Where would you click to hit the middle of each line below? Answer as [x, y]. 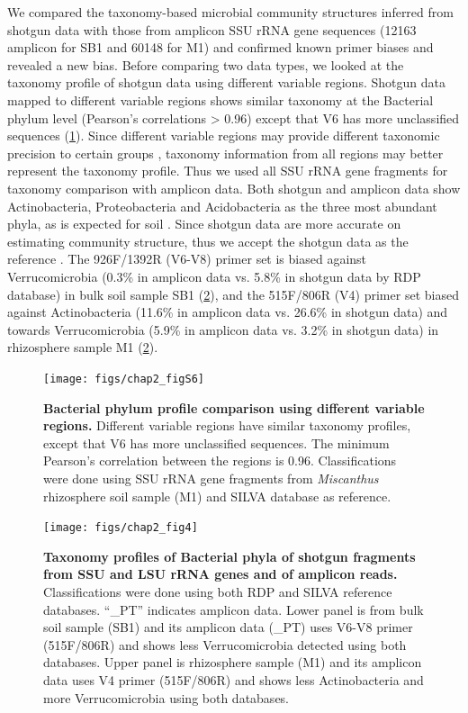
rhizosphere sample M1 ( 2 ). [83, 347]
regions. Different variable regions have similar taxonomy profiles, [227, 425]
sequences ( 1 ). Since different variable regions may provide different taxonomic [224, 135]
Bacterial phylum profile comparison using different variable [234, 407]
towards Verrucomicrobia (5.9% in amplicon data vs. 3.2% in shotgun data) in [223, 329]
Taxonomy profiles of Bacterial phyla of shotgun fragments [229, 556]
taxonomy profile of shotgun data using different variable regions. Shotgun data [226, 82]
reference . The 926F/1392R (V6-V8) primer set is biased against [187, 259]
